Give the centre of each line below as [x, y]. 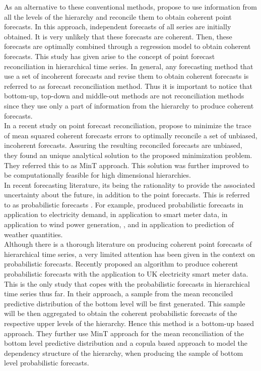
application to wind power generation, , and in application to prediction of [119, 224]
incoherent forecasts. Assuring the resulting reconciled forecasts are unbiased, [123, 145]
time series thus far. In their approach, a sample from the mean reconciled [119, 294]
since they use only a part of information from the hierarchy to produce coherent [129, 105]
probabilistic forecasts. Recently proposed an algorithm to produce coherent [121, 264]
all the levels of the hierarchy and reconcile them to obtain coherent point [118, 16]
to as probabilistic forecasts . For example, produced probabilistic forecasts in [124, 204]
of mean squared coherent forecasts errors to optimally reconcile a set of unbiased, [131, 135]
